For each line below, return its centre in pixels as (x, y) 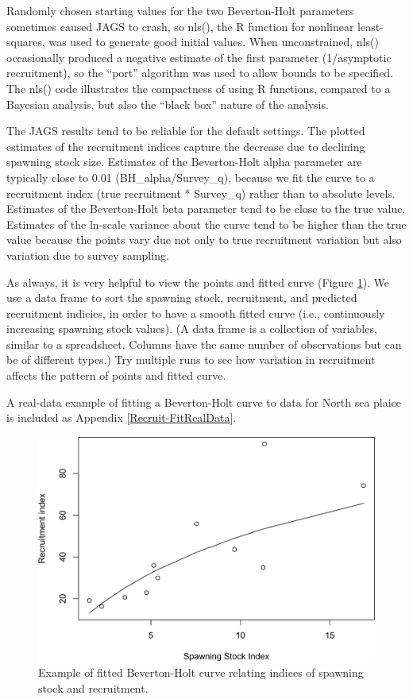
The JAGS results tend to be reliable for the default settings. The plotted (186, 131)
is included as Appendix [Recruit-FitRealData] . (122, 417)
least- (371, 26)
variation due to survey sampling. (88, 255)
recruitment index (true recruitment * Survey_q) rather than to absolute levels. (201, 193)
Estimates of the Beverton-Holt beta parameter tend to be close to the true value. (206, 209)
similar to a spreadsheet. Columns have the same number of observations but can (204, 344)
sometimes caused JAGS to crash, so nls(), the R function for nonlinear (180, 26)
